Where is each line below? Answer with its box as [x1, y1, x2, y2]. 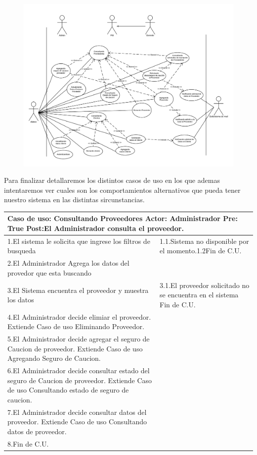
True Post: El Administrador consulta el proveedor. [7, 223, 184, 233]
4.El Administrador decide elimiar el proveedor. [7, 311, 151, 322]
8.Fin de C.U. [7, 438, 49, 449]
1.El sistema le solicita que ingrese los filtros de [7, 235, 150, 246]
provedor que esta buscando [7, 267, 91, 278]
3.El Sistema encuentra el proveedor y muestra [7, 284, 149, 295]
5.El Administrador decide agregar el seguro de [7, 334, 150, 344]
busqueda [7, 245, 36, 256]
